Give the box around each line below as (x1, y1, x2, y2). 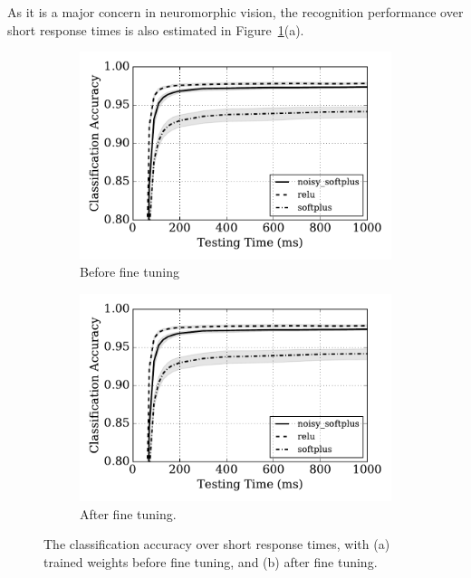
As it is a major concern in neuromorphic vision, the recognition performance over (7, 3, 464, 21)
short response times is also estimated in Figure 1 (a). (7, 20, 304, 39)
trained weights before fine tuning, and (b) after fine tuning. (43, 552, 378, 571)
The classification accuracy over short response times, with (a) (43, 535, 390, 554)
